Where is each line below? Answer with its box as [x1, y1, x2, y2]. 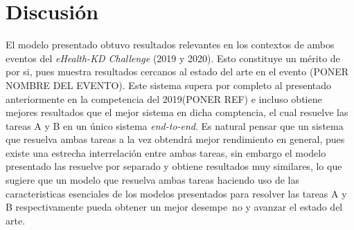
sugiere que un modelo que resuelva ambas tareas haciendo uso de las [6, 173, 300, 187]
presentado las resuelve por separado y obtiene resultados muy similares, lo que [6, 159, 342, 173]
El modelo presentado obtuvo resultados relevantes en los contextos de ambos [6, 37, 335, 52]
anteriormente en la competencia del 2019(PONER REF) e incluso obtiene [6, 91, 322, 106]
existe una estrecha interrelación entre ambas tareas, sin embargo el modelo [6, 145, 326, 160]
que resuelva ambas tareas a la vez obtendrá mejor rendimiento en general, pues [6, 132, 345, 146]
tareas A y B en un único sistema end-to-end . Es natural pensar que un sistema [6, 118, 344, 133]
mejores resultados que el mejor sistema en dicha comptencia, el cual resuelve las [6, 105, 348, 119]
